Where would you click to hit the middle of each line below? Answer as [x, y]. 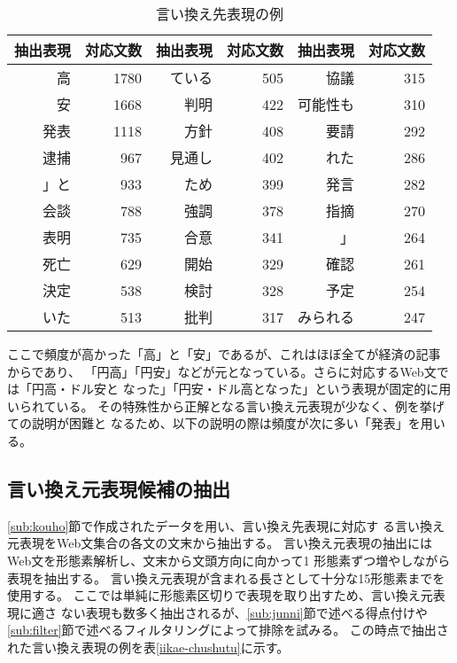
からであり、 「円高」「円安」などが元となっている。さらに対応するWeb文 [222, 371]
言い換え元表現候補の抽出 [119, 488]
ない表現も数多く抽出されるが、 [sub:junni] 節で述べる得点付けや [244, 612]
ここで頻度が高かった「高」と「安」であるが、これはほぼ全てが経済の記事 [224, 354]
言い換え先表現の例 [220, 14]
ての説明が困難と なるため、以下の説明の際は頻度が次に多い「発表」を [214, 423]
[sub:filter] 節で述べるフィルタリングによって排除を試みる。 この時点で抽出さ [228, 630]
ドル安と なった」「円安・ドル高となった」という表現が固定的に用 [260, 389]
